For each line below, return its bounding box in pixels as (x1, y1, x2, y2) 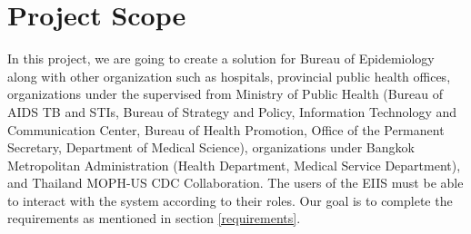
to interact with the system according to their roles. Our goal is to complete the (7, 190, 453, 210)
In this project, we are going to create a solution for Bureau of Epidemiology (7, 49, 435, 68)
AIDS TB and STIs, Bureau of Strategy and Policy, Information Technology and (7, 102, 457, 121)
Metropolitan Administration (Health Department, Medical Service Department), (7, 155, 461, 174)
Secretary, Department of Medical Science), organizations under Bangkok (7, 138, 415, 157)
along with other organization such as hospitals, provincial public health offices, (7, 66, 451, 85)
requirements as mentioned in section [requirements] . (7, 209, 301, 228)
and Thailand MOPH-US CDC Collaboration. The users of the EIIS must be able (7, 173, 464, 192)
